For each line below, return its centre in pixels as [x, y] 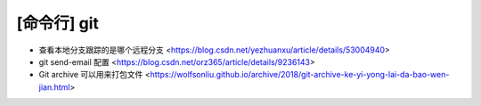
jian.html [54, 87]
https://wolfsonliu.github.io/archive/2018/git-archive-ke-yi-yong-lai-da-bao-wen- [300, 75]
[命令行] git [58, 23]
